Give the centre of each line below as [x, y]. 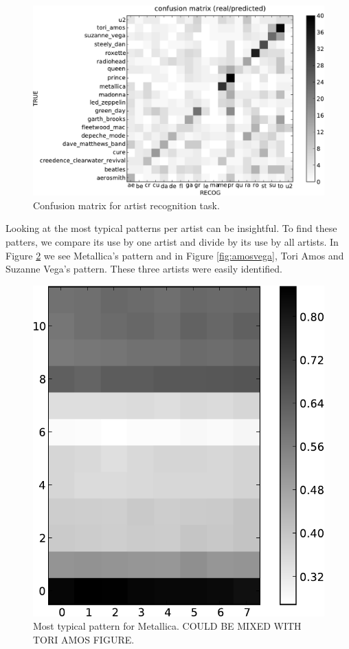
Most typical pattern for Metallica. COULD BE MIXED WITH [167, 626]
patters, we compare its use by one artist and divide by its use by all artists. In [172, 241]
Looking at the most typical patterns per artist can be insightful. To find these [171, 228]
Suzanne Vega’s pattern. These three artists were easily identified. [144, 269]
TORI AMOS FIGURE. [84, 639]
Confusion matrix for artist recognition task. [126, 205]
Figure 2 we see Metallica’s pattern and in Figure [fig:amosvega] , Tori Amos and [175, 255]
